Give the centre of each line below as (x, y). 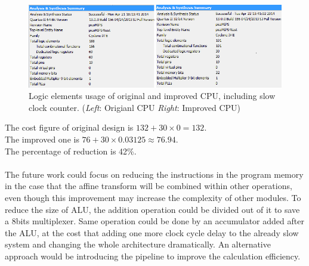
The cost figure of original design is (69, 127)
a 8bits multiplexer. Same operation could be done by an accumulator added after (154, 221)
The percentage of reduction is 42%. (71, 151)
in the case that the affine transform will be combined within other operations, (149, 186)
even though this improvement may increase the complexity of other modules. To (153, 198)
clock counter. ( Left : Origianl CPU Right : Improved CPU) (135, 107)
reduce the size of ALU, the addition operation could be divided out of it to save (152, 209)
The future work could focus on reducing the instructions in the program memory (154, 174)
